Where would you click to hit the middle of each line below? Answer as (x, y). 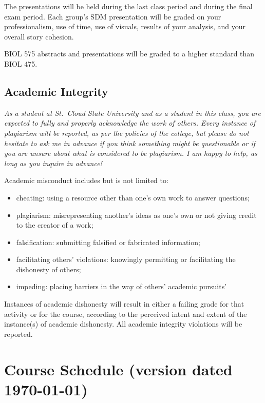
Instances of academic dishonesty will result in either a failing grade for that (124, 304)
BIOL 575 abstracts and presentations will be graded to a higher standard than (129, 54)
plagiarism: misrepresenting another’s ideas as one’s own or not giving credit (136, 215)
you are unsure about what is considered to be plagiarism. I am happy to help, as (131, 153)
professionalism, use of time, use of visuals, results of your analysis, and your (125, 26)
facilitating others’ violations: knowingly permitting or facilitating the (126, 259)
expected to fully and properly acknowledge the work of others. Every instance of (130, 123)
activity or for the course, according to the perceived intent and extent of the (126, 314)
